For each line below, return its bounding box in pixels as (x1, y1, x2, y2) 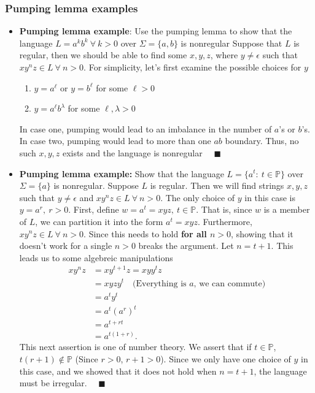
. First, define (68, 203, 119, 216)
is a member (263, 203, 310, 216)
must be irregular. (19, 376, 87, 389)
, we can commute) (193, 279, 266, 288)
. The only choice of (160, 191, 235, 204)
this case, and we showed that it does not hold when (19, 364, 217, 377)
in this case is (244, 191, 295, 204)
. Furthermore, (197, 215, 252, 227)
